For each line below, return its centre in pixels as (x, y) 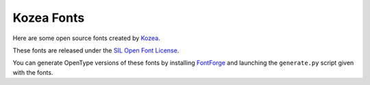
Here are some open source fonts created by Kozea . (86, 38)
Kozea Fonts (49, 18)
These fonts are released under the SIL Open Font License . (96, 50)
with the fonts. (33, 72)
